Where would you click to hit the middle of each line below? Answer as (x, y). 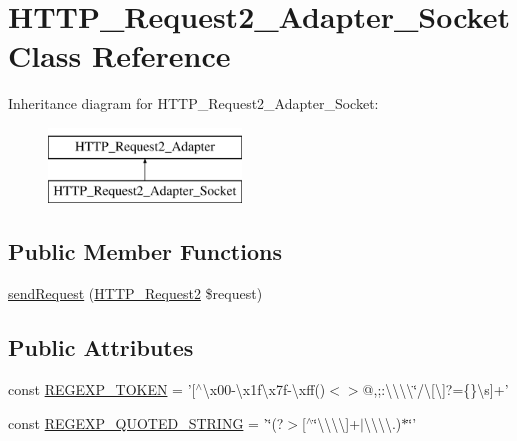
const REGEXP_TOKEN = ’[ (102, 389)
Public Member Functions (145, 251)
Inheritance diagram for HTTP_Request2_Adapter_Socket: (193, 103)
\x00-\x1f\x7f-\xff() (264, 389)
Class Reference (119, 55)
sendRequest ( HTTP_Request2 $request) (135, 293)
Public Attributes (101, 347)
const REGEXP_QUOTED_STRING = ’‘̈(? (146, 422)
